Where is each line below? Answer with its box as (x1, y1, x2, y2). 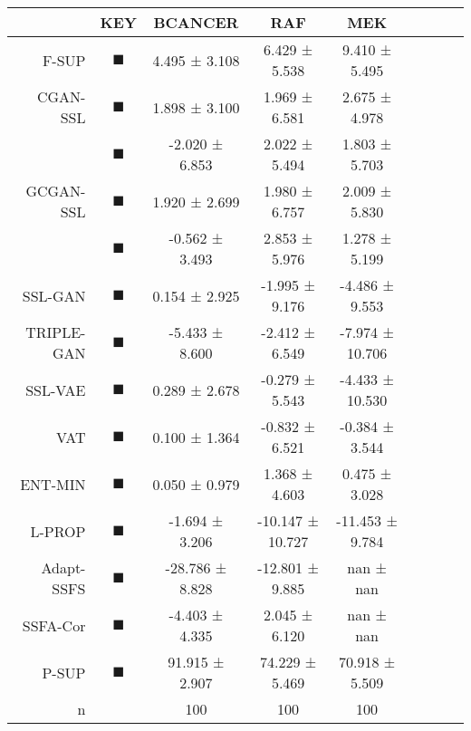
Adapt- (41, 557, 86, 578)
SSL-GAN (22, 284, 86, 306)
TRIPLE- (25, 322, 86, 342)
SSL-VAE (25, 379, 86, 400)
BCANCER (153, 12, 239, 33)
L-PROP (30, 520, 86, 542)
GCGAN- (25, 180, 86, 201)
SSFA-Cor (22, 614, 86, 636)
